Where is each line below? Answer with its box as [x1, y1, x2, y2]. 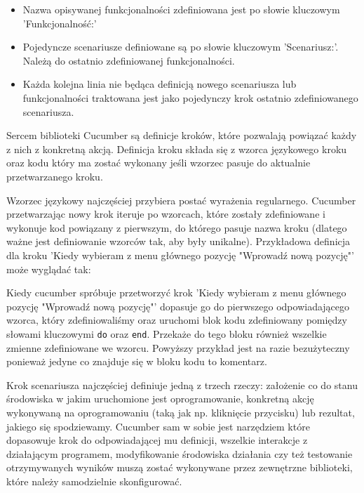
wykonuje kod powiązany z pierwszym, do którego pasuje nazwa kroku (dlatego [6, 220, 347, 235]
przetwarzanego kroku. [6, 169, 103, 183]
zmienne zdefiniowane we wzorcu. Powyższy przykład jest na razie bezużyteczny [6, 340, 350, 355]
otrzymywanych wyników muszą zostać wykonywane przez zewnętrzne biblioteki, [6, 460, 353, 475]
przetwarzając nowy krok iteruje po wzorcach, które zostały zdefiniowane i [6, 206, 325, 221]
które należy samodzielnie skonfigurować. [6, 473, 182, 488]
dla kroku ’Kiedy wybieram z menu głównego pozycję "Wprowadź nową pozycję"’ [6, 247, 354, 262]
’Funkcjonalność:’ [22, 15, 97, 30]
